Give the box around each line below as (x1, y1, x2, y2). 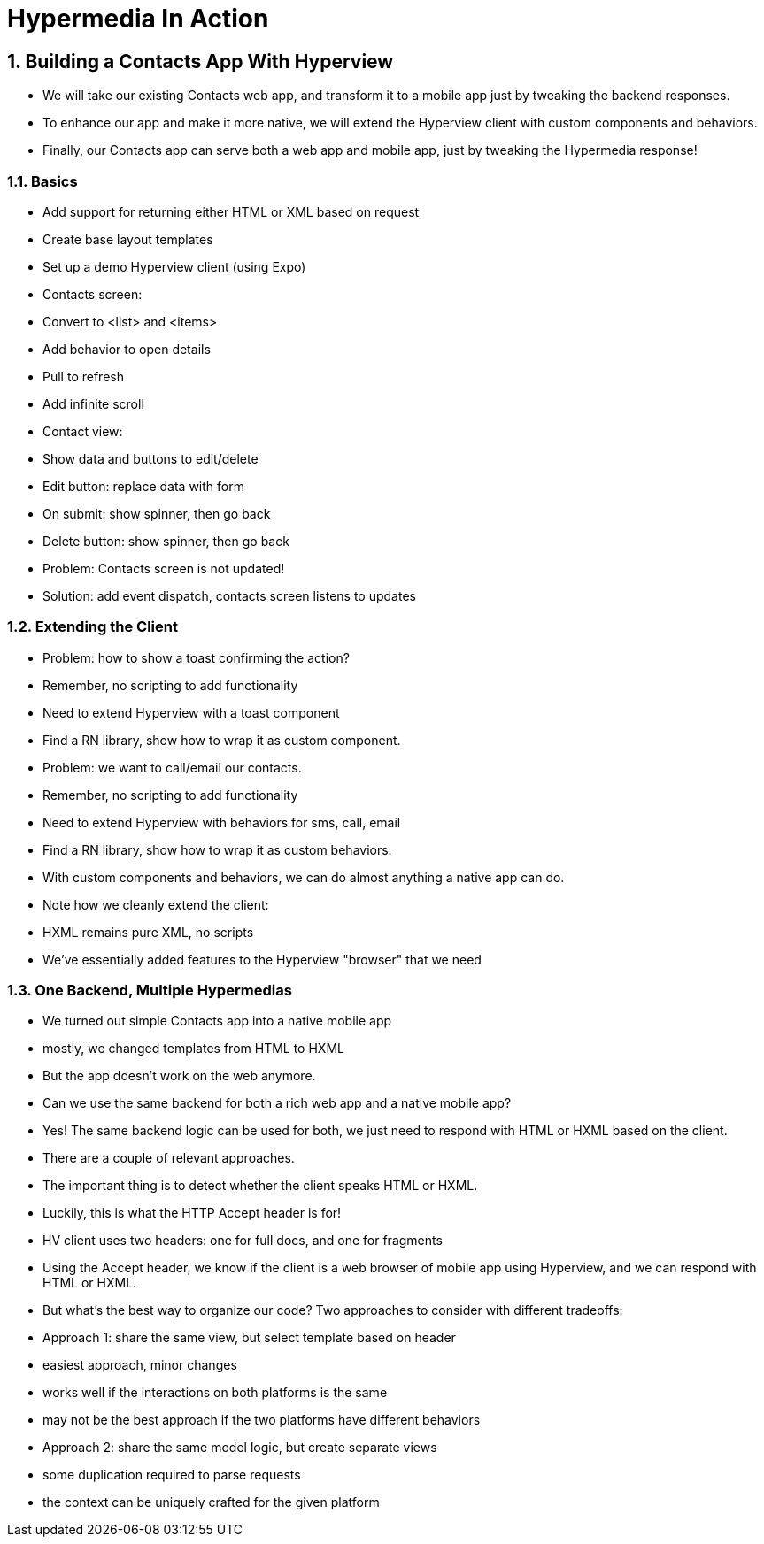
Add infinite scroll (42, 396, 144, 411)
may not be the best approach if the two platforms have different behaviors (42, 1412, 481, 1428)
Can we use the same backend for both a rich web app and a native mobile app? (42, 1095, 512, 1111)
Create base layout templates (42, 231, 213, 247)
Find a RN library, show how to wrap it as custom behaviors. (42, 841, 392, 857)
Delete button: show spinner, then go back (42, 533, 289, 549)
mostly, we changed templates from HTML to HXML (42, 1041, 344, 1056)
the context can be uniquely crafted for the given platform (42, 1494, 380, 1510)
